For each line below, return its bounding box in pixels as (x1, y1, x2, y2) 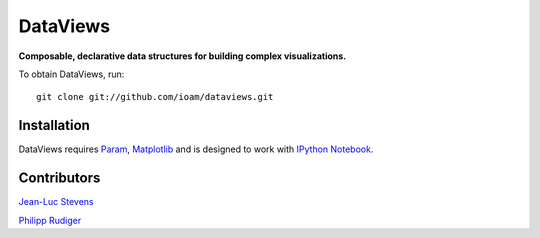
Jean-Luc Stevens (18, 196, 94, 208)
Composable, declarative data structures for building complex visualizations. (18, 50, 347, 62)
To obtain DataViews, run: (18, 68, 125, 80)
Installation (18, 117, 90, 134)
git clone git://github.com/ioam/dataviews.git (36, 91, 274, 103)
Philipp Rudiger (18, 214, 82, 226)
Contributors (18, 170, 101, 187)
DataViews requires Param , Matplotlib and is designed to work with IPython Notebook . (18, 143, 374, 155)
